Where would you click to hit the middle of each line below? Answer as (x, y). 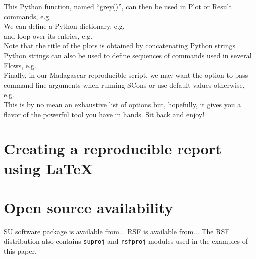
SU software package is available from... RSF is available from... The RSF (117, 231)
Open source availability (89, 207)
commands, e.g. (28, 16)
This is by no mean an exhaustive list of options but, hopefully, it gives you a (123, 104)
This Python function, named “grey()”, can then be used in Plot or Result (118, 6)
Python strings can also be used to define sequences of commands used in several (128, 55)
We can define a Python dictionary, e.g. (64, 26)
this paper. (20, 251)
